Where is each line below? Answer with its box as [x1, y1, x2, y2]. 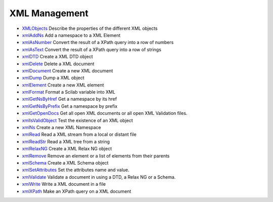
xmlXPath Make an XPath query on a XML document [22, 188, 131, 194]
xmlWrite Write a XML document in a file [22, 181, 106, 187]
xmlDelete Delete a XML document [22, 61, 95, 67]
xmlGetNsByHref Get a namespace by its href [22, 96, 117, 102]
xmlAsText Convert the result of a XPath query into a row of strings [22, 46, 162, 53]
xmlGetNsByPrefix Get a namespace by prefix [22, 103, 118, 109]
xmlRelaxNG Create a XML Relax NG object [22, 146, 112, 152]
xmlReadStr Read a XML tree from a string [22, 138, 110, 144]
